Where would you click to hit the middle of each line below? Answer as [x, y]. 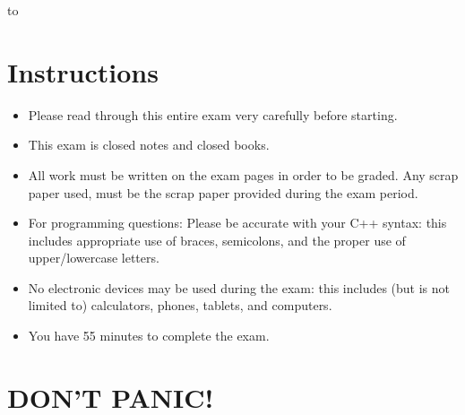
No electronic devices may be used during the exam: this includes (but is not [239, 287]
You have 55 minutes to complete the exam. [149, 336]
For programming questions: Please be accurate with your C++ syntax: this [237, 223]
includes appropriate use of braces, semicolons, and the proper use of [217, 240]
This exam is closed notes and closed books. [149, 145]
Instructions [83, 71]
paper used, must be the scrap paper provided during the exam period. [223, 192]
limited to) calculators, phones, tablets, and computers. [180, 305]
